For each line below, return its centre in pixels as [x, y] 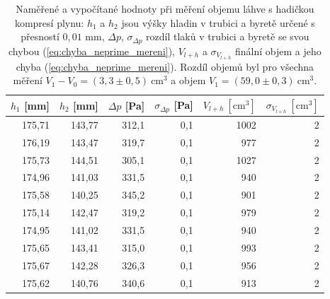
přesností [40, 36]
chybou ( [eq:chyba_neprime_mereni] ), [92, 51]
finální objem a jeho [278, 51]
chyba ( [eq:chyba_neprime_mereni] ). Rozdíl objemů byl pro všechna [165, 66]
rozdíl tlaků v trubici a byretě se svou [228, 36]
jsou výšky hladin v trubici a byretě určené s [218, 22]
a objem [188, 80]
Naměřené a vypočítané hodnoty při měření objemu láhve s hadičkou [165, 8]
